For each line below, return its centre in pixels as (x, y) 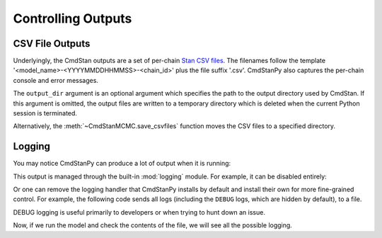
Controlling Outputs (73, 18)
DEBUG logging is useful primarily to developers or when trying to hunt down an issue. (139, 212)
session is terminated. (45, 113)
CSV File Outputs (52, 44)
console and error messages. (56, 80)
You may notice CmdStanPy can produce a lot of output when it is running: (122, 164)
